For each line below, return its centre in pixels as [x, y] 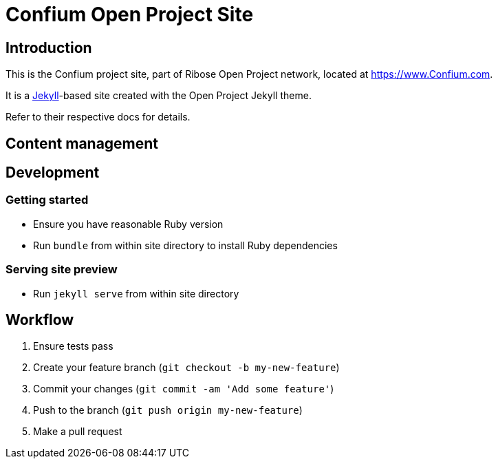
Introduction [49, 48]
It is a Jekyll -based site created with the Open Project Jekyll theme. [159, 96]
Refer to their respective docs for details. [98, 117]
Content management [82, 143]
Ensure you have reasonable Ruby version [128, 224]
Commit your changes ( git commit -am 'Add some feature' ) [184, 389]
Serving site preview [62, 270]
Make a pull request [78, 432]
